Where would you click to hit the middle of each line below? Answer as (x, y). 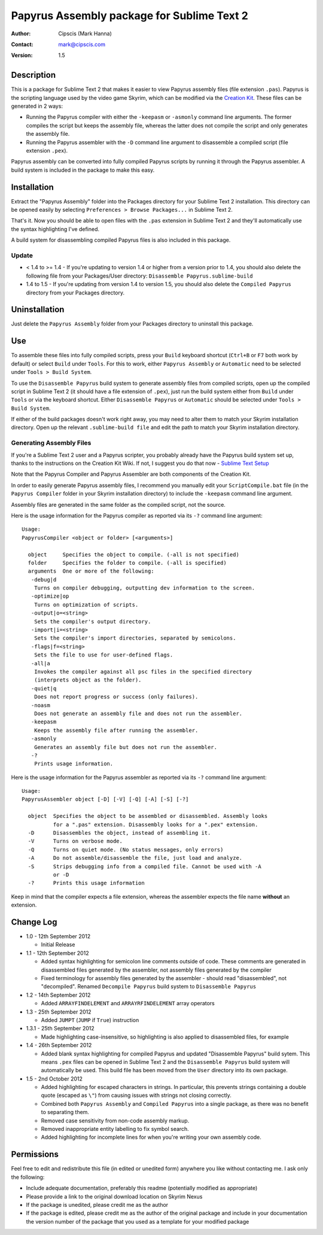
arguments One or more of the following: (91, 571)
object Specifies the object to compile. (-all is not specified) (133, 554)
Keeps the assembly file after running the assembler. (116, 730)
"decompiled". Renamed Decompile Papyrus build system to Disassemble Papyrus (149, 987)
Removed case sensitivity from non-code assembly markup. (115, 1120)
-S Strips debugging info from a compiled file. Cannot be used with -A (144, 866)
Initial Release (58, 945)
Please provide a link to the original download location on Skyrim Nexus (114, 1196)
